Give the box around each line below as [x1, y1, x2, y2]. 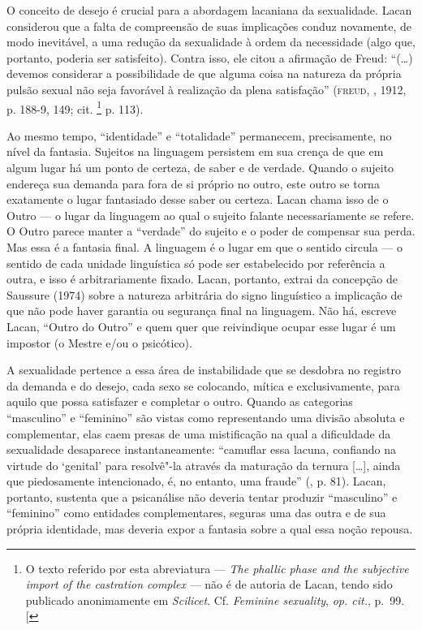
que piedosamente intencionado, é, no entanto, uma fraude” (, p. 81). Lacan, [6, 472, 386, 490]
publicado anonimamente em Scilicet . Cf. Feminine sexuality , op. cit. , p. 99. [25, 591, 405, 608]
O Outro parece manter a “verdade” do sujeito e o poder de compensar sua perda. [6, 222, 416, 239]
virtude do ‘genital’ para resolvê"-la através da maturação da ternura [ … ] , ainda [6, 456, 401, 473]
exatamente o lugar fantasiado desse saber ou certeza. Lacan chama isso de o [6, 191, 389, 208]
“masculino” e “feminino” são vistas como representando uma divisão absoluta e [6, 408, 405, 425]
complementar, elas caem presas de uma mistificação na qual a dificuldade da [6, 425, 391, 442]
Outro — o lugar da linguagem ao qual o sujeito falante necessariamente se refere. [6, 206, 415, 223]
